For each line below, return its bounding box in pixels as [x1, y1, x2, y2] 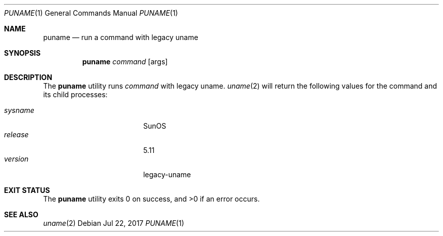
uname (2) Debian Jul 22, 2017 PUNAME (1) [43, 219, 184, 227]
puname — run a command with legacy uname [43, 33, 198, 42]
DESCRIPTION [4, 73, 53, 82]
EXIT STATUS [4, 186, 50, 194]
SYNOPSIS [4, 49, 41, 57]
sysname [4, 106, 34, 114]
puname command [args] [82, 57, 168, 66]
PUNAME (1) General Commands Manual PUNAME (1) [4, 9, 178, 17]
